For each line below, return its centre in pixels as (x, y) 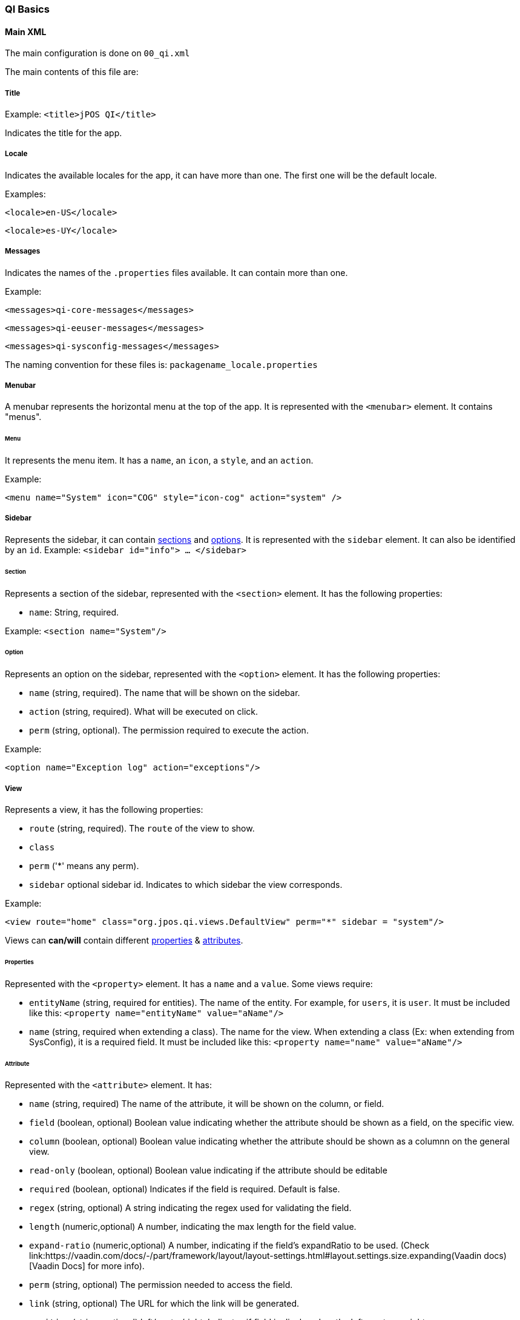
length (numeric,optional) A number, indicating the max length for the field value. (193, 1227)
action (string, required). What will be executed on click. (144, 712)
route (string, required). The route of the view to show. (142, 828)
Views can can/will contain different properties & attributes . (124, 940)
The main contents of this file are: (72, 72)
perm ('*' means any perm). (84, 865)
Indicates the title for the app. (64, 133)
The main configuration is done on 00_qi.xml (97, 53)
